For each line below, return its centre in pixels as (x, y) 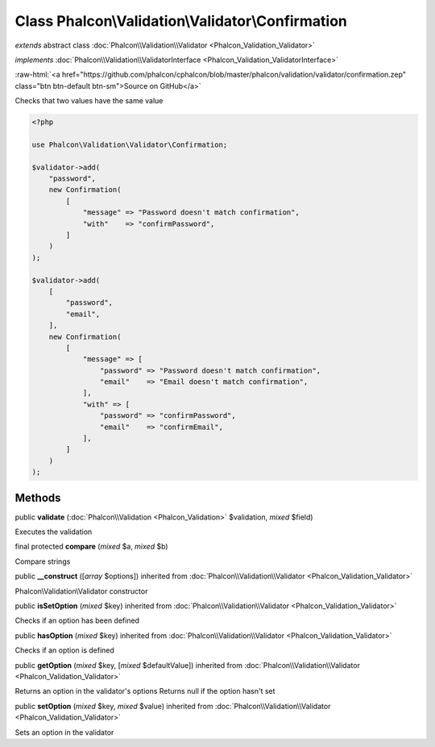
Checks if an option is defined (64, 650)
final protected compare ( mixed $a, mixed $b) (91, 547)
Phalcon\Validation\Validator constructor (81, 591)
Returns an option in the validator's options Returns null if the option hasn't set (145, 691)
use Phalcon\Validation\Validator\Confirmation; (130, 144)
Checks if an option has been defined (77, 620)
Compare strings (43, 561)
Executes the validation (54, 532)
